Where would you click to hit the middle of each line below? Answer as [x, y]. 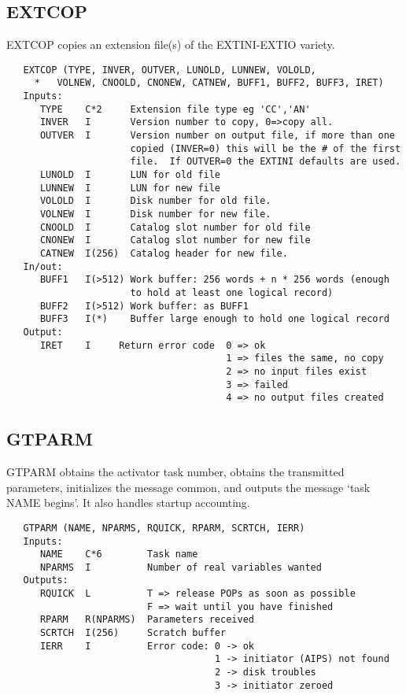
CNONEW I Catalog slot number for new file [175, 240]
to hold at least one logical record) [232, 292]
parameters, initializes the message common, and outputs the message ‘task [188, 487]
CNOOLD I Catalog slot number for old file [175, 227]
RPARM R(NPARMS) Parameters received [147, 620]
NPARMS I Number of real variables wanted [181, 567]
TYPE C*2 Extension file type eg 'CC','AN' [175, 109]
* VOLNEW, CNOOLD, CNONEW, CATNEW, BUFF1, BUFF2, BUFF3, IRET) [209, 83]
